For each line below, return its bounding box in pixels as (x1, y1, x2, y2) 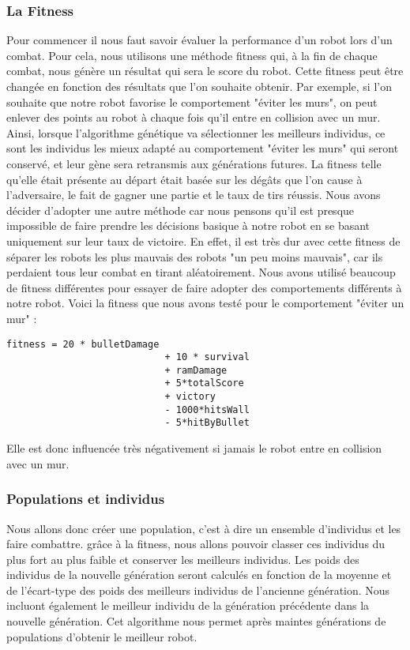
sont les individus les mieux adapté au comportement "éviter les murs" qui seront (6, 140, 399, 156)
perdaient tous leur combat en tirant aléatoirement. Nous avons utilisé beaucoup (6, 264, 396, 280)
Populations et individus (6, 489, 165, 509)
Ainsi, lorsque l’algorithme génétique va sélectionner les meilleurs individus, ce (6, 124, 386, 141)
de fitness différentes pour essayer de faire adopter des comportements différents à (6, 279, 402, 295)
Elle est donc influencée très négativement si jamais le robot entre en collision (6, 440, 382, 457)
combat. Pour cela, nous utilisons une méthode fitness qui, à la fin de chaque (6, 47, 378, 63)
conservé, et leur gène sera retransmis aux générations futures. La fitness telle (6, 155, 382, 171)
